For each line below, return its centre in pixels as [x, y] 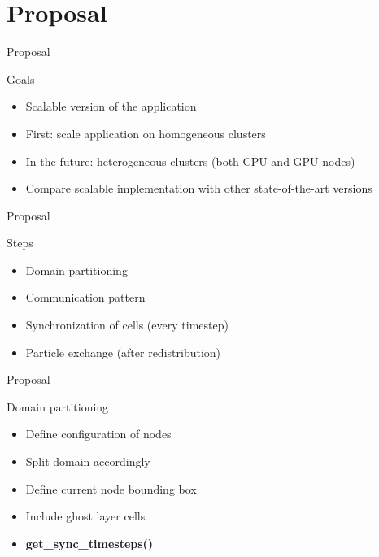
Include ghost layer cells [85, 516]
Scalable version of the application [111, 106]
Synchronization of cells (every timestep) [127, 325]
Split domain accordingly [88, 461]
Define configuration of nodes [98, 434]
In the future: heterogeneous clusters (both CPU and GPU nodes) [190, 161]
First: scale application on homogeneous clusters [146, 133]
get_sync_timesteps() [89, 543]
